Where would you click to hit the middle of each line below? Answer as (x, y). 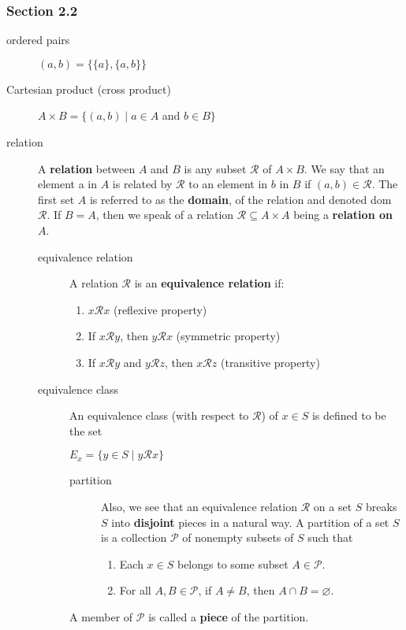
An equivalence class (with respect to (159, 415)
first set (56, 199)
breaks (382, 506)
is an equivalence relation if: (209, 283)
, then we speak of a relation (165, 215)
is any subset (215, 168)
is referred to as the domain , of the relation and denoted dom (240, 199)
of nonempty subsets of (238, 537)
